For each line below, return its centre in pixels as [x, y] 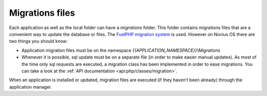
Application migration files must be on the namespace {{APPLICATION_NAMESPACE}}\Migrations [121, 50]
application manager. [30, 87]
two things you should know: [38, 41]
